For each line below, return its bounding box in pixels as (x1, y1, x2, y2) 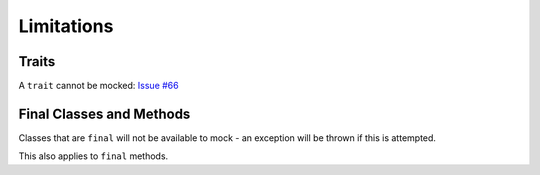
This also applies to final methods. (18, 150, 169, 162)
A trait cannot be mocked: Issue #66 (18, 80, 179, 92)
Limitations (18, 15, 114, 37)
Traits (18, 53, 56, 70)
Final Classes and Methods (18, 105, 191, 122)
